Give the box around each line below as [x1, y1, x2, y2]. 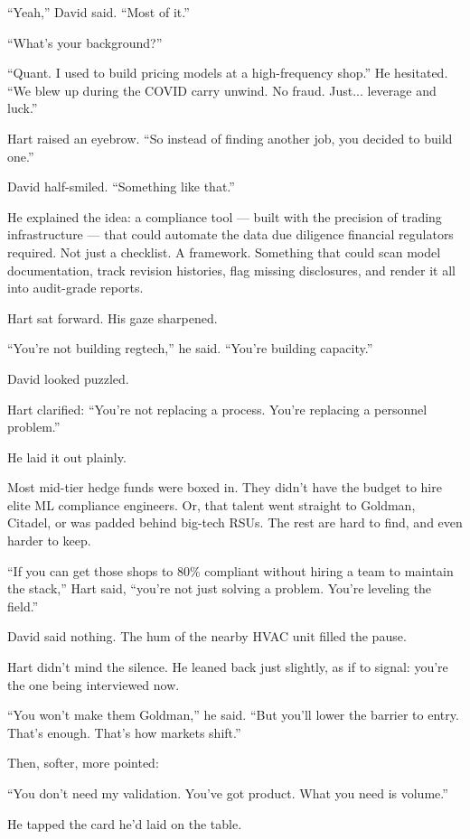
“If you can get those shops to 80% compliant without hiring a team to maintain [7, 561, 454, 580]
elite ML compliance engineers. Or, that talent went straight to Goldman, [7, 495, 416, 514]
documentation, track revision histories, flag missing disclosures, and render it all [7, 260, 456, 279]
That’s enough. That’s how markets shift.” [7, 722, 241, 741]
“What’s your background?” [7, 33, 163, 51]
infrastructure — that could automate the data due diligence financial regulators [7, 225, 454, 244]
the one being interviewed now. [7, 675, 180, 694]
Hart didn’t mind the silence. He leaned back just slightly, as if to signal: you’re [7, 657, 448, 676]
